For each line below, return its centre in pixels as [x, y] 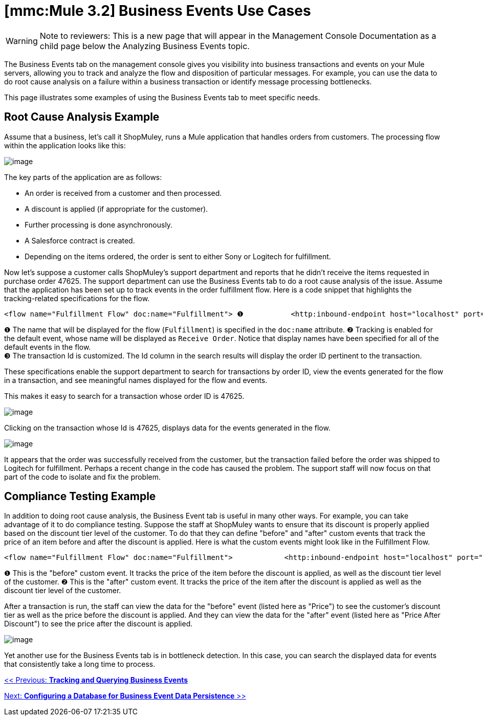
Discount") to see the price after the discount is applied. [98, 624]
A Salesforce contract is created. [80, 240]
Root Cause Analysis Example [82, 117]
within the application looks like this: [65, 145]
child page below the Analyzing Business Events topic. [145, 46]
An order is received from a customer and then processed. [123, 193]
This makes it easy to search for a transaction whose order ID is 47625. [124, 396]
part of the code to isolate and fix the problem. [83, 477]
